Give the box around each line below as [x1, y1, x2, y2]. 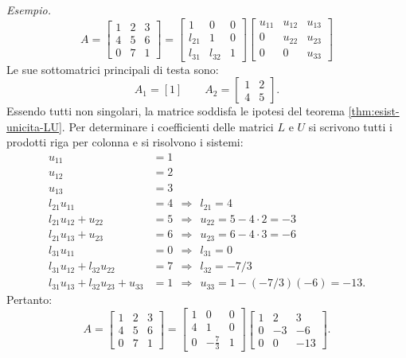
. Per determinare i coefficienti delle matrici [61, 118, 274, 134]
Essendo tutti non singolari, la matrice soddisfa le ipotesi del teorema [6, 103, 345, 119]
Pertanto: [6, 291, 53, 308]
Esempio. [6, 2, 52, 18]
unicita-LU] [6, 118, 62, 134]
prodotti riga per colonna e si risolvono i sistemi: [6, 134, 244, 150]
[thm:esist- [348, 103, 400, 119]
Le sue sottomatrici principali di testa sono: [6, 60, 219, 77]
